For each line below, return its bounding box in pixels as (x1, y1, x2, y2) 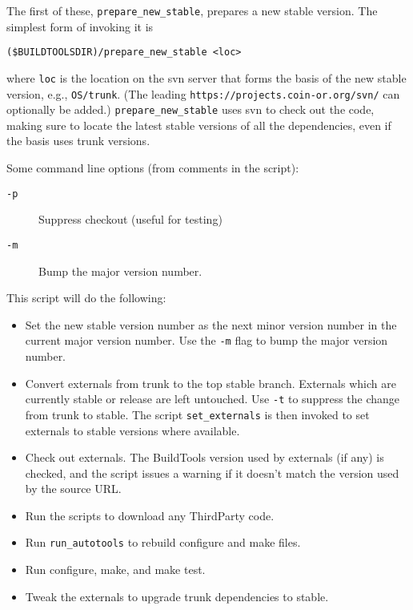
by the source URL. (25, 480, 122, 497)
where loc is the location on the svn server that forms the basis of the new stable (6, 69, 407, 86)
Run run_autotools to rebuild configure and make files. (25, 534, 301, 551)
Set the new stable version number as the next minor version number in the (25, 316, 397, 333)
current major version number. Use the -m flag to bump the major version (25, 332, 388, 349)
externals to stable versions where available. (25, 422, 240, 438)
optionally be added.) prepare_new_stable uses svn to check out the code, (6, 101, 375, 118)
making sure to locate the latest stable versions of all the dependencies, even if (6, 116, 391, 133)
